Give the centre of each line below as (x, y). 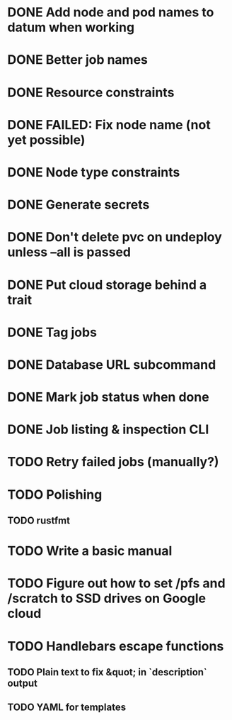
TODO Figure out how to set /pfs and (116, 583)
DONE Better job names (78, 60)
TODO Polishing (55, 494)
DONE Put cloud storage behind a (107, 285)
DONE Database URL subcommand (112, 364)
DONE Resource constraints (91, 92)
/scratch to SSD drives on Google (107, 598)
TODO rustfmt (39, 521)
